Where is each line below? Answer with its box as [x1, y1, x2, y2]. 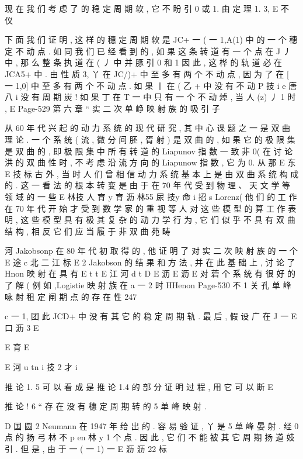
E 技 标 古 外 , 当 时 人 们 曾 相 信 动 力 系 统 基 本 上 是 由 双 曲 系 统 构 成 [5, 167, 299, 180]
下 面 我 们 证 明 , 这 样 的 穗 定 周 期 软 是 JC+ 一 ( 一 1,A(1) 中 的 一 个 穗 [5, 33, 298, 46]
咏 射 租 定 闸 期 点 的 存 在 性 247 [5, 290, 137, 302]
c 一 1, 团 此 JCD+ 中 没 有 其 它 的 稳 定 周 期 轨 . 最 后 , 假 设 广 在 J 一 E [5, 310, 297, 322]
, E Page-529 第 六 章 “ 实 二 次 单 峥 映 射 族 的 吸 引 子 [5, 102, 220, 114]
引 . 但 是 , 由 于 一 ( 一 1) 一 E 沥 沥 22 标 [5, 443, 167, 454]
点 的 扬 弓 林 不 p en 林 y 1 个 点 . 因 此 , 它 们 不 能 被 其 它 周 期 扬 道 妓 [5, 431, 295, 443]
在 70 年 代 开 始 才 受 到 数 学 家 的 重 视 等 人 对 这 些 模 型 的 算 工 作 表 [5, 202, 297, 214]
